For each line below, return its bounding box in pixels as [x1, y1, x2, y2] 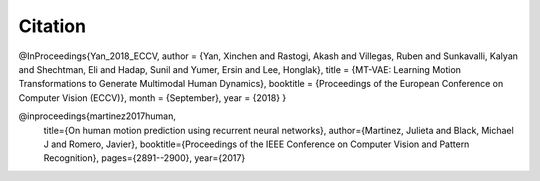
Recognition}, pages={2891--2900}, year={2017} [43, 152, 246, 164]
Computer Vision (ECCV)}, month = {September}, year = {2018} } [18, 91, 287, 104]
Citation [18, 15, 87, 37]
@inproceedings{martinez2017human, [18, 110, 177, 122]
